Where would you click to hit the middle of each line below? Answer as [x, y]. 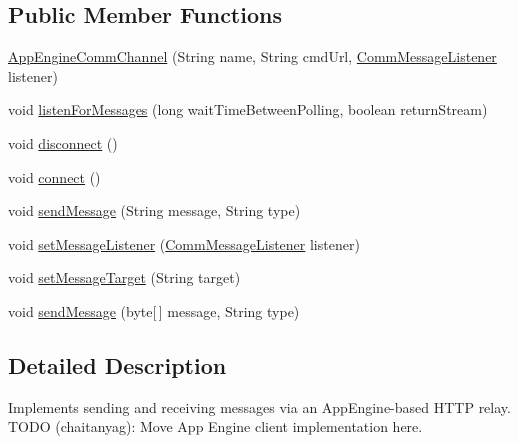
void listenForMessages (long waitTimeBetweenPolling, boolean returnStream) [248, 109]
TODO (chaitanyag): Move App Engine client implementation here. [215, 426]
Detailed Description [117, 364]
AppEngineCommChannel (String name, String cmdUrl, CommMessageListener [252, 56]
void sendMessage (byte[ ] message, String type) [154, 310]
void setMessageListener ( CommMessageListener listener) [184, 243]
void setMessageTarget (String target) [124, 277]
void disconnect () [63, 142]
